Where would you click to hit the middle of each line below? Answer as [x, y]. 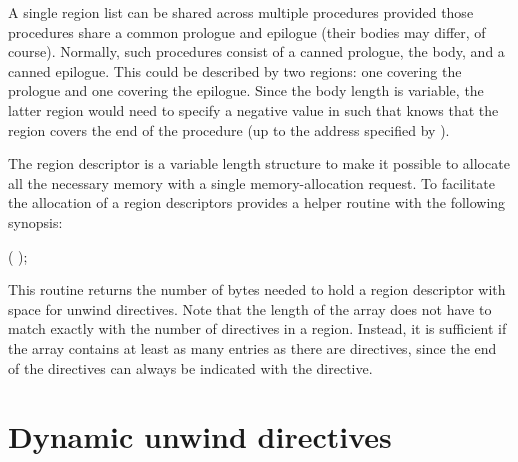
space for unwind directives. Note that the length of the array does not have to [250, 308]
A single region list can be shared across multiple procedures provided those [241, 12]
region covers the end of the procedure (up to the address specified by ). [229, 129]
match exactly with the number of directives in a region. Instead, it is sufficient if [257, 328]
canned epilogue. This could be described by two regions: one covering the [235, 70]
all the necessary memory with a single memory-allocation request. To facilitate [251, 182]
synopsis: [35, 221]
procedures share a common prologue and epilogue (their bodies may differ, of [247, 31]
